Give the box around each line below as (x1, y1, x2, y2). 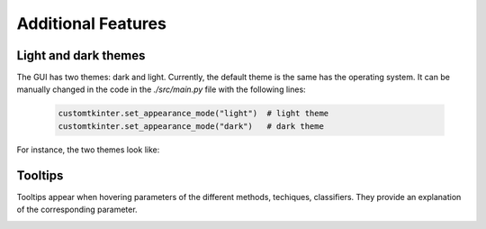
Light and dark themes (16, 48, 146, 63)
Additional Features (16, 14, 166, 33)
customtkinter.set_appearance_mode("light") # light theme (58, 108, 329, 119)
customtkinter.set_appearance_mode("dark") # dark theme (58, 121, 324, 131)
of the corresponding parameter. (16, 204, 139, 215)
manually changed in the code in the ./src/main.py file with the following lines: (16, 84, 306, 95)
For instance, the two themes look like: (16, 144, 160, 155)
